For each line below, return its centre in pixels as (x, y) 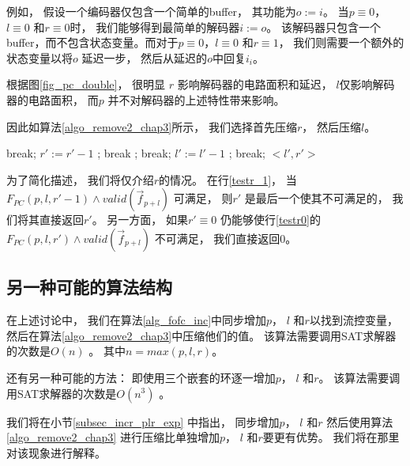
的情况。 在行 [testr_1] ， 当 (228, 179)
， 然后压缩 (331, 126)
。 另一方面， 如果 (140, 220)
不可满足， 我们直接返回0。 (226, 238)
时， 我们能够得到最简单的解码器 (155, 27)
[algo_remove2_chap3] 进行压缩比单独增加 (113, 437)
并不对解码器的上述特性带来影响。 (196, 99)
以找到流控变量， (354, 320)
